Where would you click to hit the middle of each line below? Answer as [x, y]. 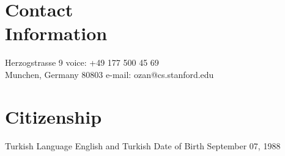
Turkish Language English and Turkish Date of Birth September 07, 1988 [143, 145]
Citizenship [54, 116]
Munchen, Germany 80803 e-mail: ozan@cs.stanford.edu [109, 74]
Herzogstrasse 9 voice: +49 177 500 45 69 [82, 62]
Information [56, 33]
